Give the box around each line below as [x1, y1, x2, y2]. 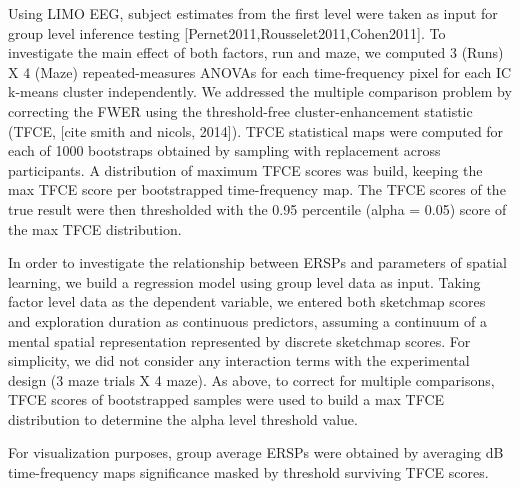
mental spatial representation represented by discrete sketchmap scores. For [8, 330, 471, 351]
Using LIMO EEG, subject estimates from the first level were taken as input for [8, 3, 498, 23]
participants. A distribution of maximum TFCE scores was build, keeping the [8, 159, 483, 180]
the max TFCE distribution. [8, 218, 182, 239]
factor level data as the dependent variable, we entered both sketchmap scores [8, 291, 486, 312]
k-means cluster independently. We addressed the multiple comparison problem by [8, 81, 512, 102]
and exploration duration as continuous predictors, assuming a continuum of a [8, 310, 487, 331]
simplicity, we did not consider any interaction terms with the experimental [8, 350, 470, 371]
